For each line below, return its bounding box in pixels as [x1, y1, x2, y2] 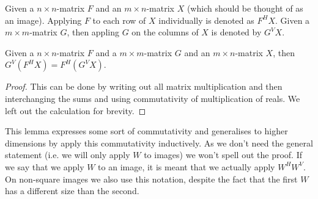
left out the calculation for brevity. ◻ [5, 104, 146, 117]
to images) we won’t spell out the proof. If [144, 148, 302, 161]
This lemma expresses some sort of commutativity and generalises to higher [5, 125, 288, 137]
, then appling [67, 26, 119, 38]
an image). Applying [5, 13, 82, 26]
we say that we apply [5, 160, 84, 173]
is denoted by [211, 26, 262, 38]
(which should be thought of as [187, 2, 303, 14]
